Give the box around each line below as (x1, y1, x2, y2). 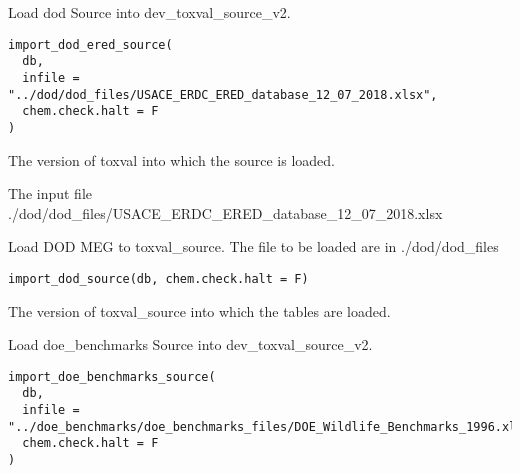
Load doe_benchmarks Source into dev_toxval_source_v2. (8, 334, 373, 355)
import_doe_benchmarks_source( (8, 369, 216, 384)
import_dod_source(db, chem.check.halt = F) (8, 271, 309, 286)
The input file (8, 183, 93, 204)
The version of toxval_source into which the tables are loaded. (8, 300, 391, 321)
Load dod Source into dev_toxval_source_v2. (8, 2, 291, 22)
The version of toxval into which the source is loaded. (8, 149, 335, 170)
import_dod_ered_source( (8, 37, 173, 52)
